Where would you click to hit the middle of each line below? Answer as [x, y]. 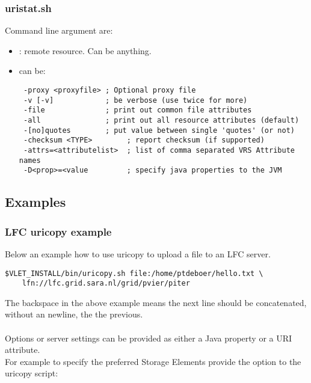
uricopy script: [32, 373]
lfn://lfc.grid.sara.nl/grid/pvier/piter [106, 283]
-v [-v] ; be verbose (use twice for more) [135, 100]
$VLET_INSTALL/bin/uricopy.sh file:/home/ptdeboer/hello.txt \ [134, 273]
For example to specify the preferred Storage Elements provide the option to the [153, 361]
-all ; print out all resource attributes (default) [161, 120]
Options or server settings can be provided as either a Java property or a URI [149, 338]
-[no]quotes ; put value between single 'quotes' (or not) [159, 130]
